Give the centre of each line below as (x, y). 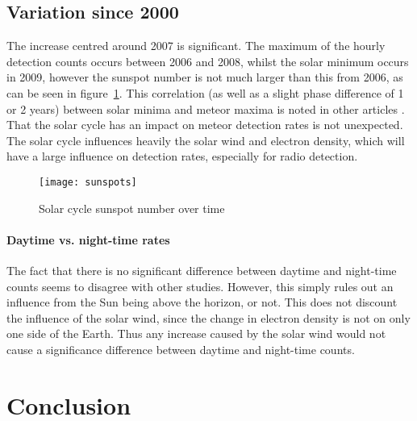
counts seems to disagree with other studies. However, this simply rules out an (200, 286)
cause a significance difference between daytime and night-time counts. (181, 349)
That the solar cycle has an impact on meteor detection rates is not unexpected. (205, 125)
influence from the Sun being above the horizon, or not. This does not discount (202, 302)
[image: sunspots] (88, 182)
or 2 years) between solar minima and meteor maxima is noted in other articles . (206, 108)
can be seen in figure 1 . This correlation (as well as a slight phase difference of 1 (205, 92)
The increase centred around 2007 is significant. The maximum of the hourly (196, 46)
